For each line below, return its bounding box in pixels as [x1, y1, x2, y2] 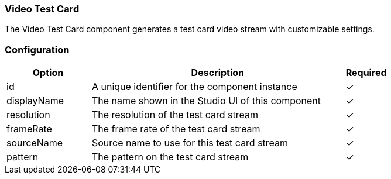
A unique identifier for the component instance [91, 81, 297, 93]
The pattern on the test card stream [91, 151, 249, 163]
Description [191, 67, 245, 79]
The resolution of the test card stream [91, 109, 259, 121]
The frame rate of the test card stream [91, 123, 260, 135]
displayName [6, 95, 64, 107]
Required [345, 67, 387, 79]
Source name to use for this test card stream [91, 137, 289, 149]
